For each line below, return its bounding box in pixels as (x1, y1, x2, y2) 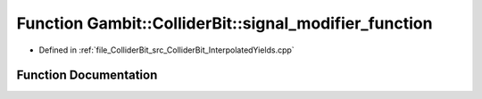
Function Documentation (16, 68, 158, 83)
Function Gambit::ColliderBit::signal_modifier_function (16, 13, 433, 33)
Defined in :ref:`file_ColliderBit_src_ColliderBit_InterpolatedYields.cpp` (38, 45, 295, 55)
